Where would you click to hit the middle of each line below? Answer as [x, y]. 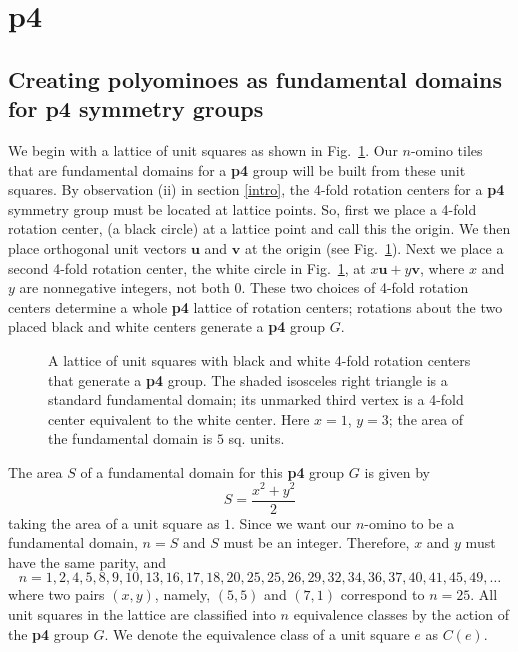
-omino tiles [446, 149]
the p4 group [48, 633]
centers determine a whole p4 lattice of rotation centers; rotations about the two [255, 306]
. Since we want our [291, 522]
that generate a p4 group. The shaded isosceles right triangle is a [248, 379]
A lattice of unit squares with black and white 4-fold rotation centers [259, 359]
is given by [397, 471]
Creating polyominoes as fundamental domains [255, 78]
